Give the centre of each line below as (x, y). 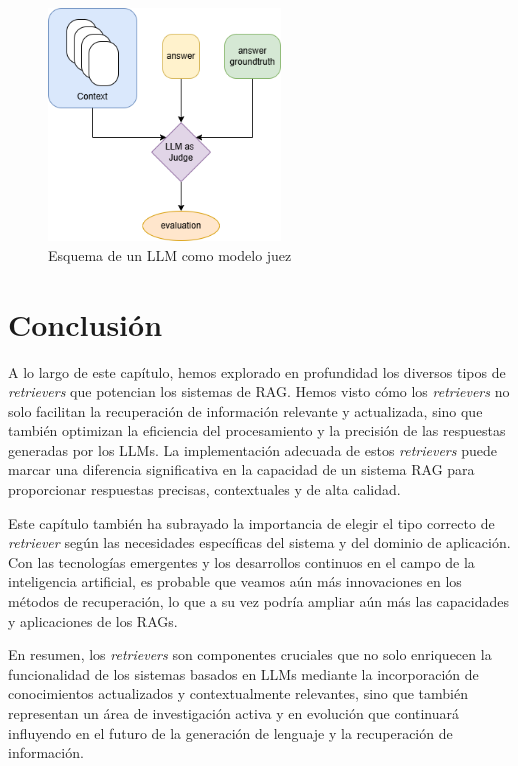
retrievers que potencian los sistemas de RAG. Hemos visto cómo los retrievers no (259, 391)
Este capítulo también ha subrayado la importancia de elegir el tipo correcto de (251, 522)
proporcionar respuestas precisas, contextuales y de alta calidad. (204, 489)
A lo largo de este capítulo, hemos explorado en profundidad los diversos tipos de (257, 371)
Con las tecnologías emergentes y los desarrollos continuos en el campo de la (241, 561)
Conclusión (85, 323)
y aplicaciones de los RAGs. (93, 620)
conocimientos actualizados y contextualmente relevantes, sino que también (238, 693)
